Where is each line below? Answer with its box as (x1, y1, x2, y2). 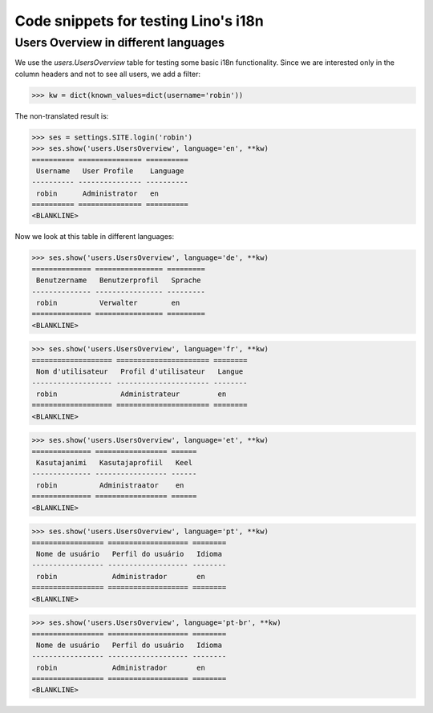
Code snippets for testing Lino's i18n (14, 12, 264, 30)
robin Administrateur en (36, 389, 227, 399)
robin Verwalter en (36, 298, 180, 307)
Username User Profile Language (36, 166, 184, 176)
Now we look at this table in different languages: (14, 232, 175, 241)
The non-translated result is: (14, 111, 109, 120)
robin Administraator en (36, 480, 184, 489)
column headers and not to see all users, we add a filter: (14, 69, 200, 79)
